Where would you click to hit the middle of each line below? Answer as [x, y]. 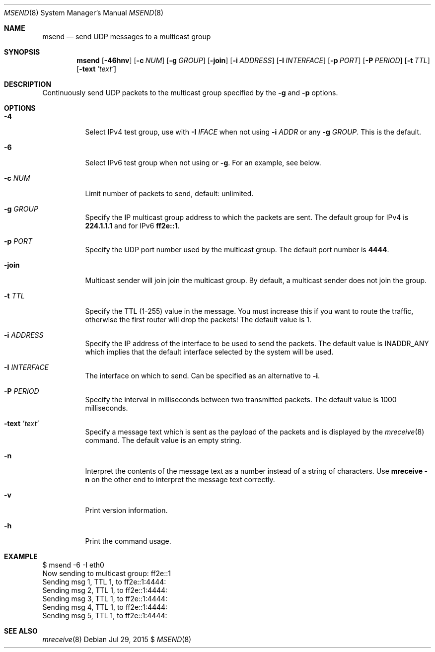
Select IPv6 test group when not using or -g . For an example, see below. [203, 163]
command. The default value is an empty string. [163, 440]
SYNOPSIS [22, 52]
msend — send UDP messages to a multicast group [127, 36]
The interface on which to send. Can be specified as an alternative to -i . [203, 376]
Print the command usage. [128, 541]
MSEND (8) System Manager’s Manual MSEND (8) [84, 13]
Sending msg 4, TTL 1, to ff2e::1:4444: [105, 607]
